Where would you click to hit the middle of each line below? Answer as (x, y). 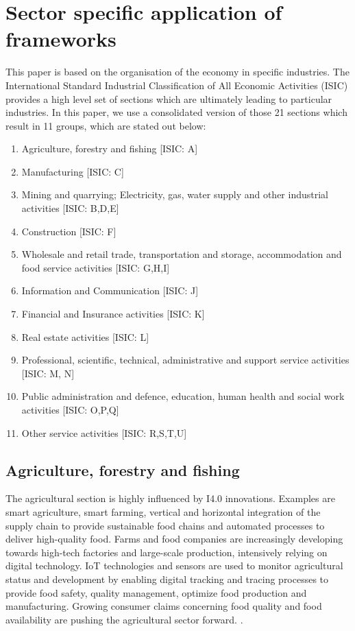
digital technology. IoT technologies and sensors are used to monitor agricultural (174, 565)
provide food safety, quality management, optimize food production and (156, 592)
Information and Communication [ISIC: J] (110, 290)
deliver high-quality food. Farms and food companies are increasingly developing (174, 539)
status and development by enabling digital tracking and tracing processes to (167, 579)
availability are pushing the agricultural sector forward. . (124, 619)
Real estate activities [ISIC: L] (85, 336)
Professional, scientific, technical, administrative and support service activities (185, 360)
